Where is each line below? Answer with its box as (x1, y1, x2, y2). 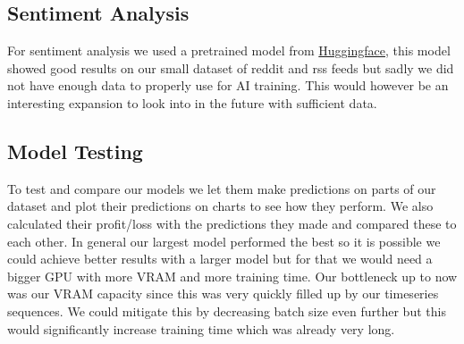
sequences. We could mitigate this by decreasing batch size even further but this (7, 301, 446, 320)
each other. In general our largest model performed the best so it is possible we (7, 231, 441, 250)
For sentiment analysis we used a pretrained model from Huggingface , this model (7, 41, 451, 60)
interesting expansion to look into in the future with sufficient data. (7, 93, 377, 112)
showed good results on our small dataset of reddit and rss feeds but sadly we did (7, 58, 454, 77)
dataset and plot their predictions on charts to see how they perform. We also (7, 197, 434, 215)
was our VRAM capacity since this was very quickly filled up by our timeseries (7, 284, 439, 303)
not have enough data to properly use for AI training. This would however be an (7, 76, 449, 95)
